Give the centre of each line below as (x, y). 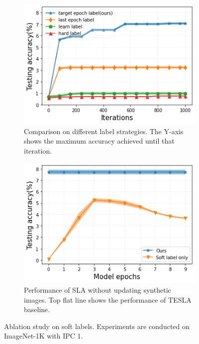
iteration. (38, 150)
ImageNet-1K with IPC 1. (44, 336)
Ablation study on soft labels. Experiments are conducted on (97, 326)
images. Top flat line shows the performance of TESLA (108, 299)
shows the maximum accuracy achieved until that (99, 141)
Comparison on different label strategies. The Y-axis (104, 131)
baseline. (37, 309)
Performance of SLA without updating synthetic (98, 290)
